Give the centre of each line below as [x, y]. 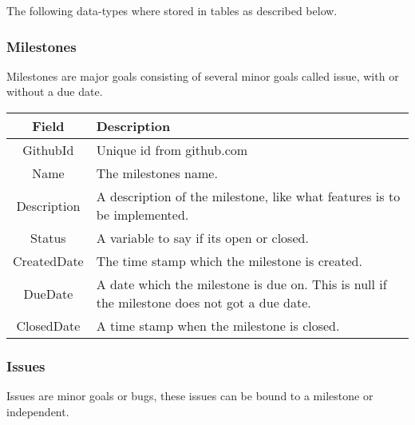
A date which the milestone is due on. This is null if [241, 284]
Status [48, 238]
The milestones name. [157, 173]
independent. [38, 411]
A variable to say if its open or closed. [202, 238]
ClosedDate [48, 326]
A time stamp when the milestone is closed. [218, 326]
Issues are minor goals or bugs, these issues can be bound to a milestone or [190, 396]
